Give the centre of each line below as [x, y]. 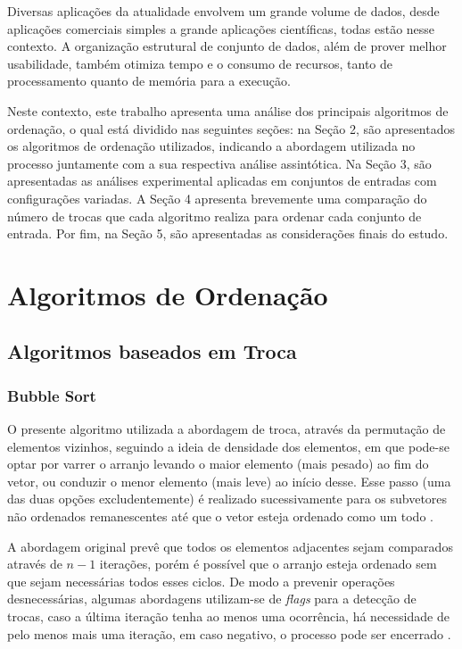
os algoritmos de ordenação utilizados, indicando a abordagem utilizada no [211, 146]
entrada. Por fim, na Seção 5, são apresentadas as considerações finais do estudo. [228, 233]
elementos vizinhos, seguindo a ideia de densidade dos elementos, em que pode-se [228, 446]
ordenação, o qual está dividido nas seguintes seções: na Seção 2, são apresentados [231, 128]
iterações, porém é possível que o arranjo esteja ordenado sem [268, 564]
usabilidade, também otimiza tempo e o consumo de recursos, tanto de [200, 63]
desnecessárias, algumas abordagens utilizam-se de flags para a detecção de [212, 599]
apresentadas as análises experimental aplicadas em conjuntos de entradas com [222, 181]
